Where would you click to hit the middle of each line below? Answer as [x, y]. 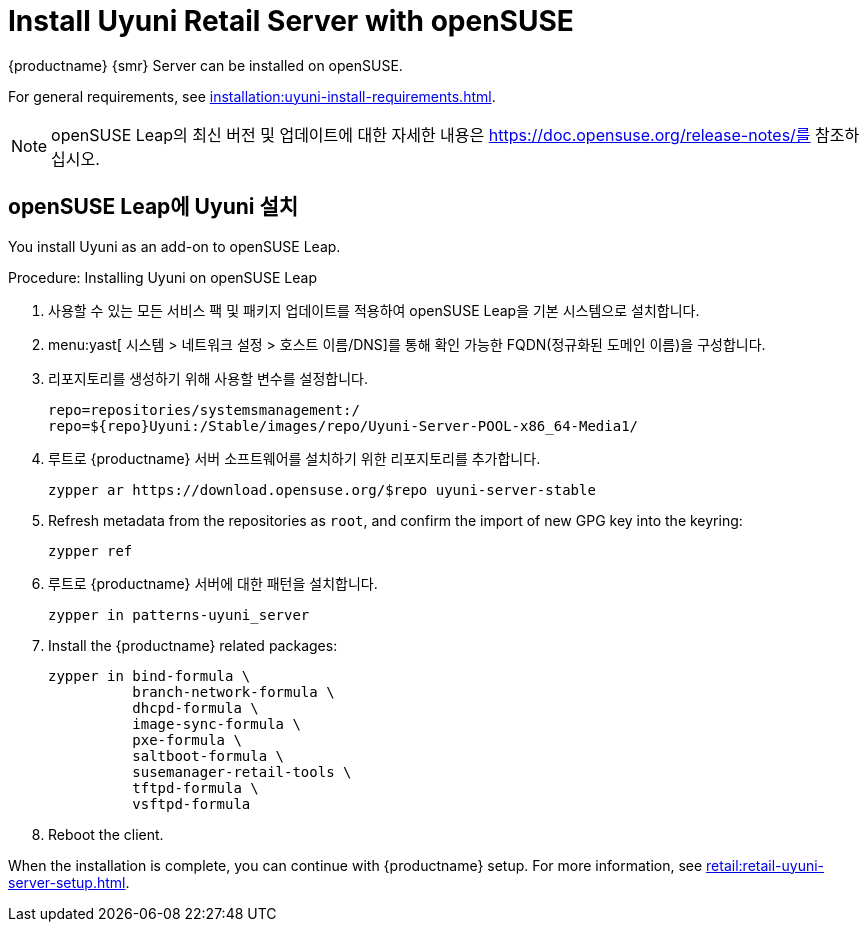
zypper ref [90, 550]
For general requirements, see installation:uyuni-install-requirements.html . [252, 96]
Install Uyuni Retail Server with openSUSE [291, 21]
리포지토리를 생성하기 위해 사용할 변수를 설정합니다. [208, 378]
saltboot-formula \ [208, 755]
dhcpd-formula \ [195, 707]
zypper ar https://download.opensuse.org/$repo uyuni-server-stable [322, 489]
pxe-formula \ [187, 739]
